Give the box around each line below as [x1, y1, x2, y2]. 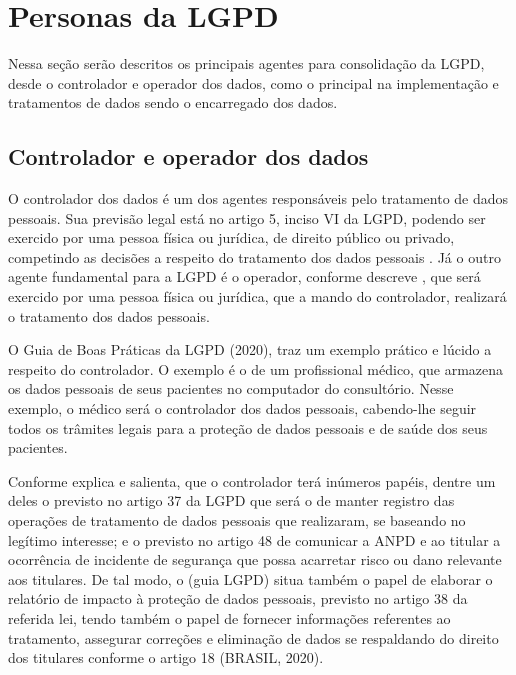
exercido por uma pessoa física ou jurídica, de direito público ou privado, [8, 227, 455, 248]
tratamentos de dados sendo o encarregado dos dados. [8, 92, 338, 113]
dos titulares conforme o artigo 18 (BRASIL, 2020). [8, 647, 324, 668]
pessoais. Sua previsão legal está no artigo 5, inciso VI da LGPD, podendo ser [8, 207, 486, 228]
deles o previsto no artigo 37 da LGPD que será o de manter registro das [8, 490, 455, 511]
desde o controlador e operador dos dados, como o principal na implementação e [8, 72, 499, 93]
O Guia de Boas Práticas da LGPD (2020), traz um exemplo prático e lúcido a [8, 339, 492, 360]
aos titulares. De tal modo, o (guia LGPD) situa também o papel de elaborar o [8, 568, 493, 589]
